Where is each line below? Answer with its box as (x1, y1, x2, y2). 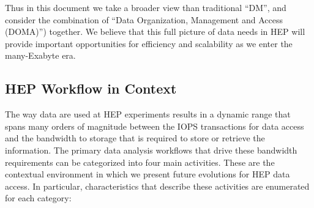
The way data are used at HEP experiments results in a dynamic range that (5, 108, 291, 121)
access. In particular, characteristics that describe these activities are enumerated (5, 179, 310, 192)
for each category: (5, 191, 72, 204)
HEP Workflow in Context (5, 79, 177, 98)
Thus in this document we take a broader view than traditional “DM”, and (5, 1, 286, 13)
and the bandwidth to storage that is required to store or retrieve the (5, 132, 265, 144)
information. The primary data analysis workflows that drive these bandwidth (5, 143, 297, 156)
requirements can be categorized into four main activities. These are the (5, 155, 275, 168)
